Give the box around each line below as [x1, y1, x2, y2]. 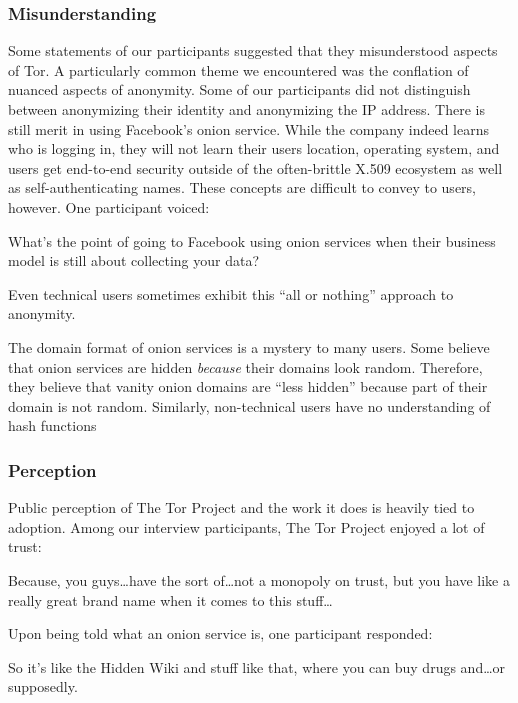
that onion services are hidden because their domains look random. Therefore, [8, 356, 483, 377]
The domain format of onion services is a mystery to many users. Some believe [8, 336, 490, 357]
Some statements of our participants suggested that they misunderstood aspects [8, 40, 498, 61]
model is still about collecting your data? [8, 250, 260, 271]
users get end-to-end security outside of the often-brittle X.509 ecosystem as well [8, 157, 503, 178]
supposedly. [8, 676, 78, 697]
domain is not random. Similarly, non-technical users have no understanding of [8, 395, 491, 416]
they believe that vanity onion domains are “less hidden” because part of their [8, 376, 488, 397]
